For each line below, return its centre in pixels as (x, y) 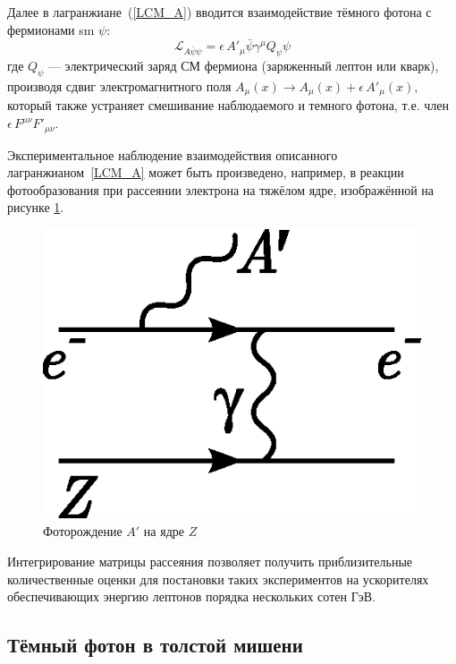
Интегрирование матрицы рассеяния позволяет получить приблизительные (210, 561)
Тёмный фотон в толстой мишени (155, 645)
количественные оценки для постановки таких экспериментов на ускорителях (218, 579)
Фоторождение (83, 531)
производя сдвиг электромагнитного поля (119, 86)
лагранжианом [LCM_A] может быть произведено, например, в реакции (206, 172)
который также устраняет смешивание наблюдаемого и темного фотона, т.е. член (228, 105)
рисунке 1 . (36, 207)
